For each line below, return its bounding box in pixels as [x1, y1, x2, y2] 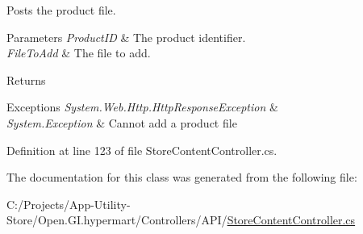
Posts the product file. [6, 2, 116, 18]
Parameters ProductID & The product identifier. [6, 28, 246, 45]
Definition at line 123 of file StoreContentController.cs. [6, 141, 277, 158]
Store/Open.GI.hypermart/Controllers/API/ [6, 211, 227, 228]
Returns [6, 71, 46, 88]
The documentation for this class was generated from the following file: [6, 169, 357, 186]
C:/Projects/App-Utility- [6, 195, 131, 212]
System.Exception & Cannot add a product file [6, 114, 237, 131]
